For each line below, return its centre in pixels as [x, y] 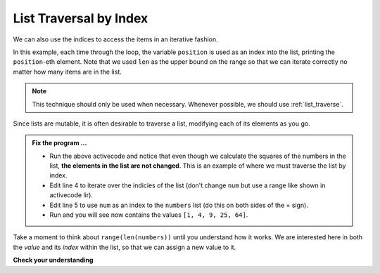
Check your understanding [53, 260]
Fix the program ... [59, 143]
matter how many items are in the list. [68, 72]
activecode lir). [71, 195]
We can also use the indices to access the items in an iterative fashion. [115, 39]
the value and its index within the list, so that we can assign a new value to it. [125, 247]
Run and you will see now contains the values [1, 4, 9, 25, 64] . [149, 215]
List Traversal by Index [81, 18]
